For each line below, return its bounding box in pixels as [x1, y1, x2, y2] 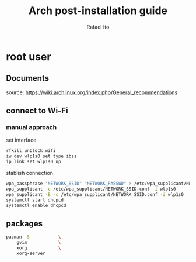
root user [6, 50, 51, 63]
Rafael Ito [86, 23, 110, 30]
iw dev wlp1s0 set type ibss [6, 153, 77, 159]
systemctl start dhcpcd [6, 197, 64, 203]
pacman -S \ [6, 234, 61, 240]
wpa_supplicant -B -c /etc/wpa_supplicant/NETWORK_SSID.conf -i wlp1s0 [6, 191, 184, 197]
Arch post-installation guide [28, 4, 168, 18]
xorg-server [16, 250, 45, 256]
